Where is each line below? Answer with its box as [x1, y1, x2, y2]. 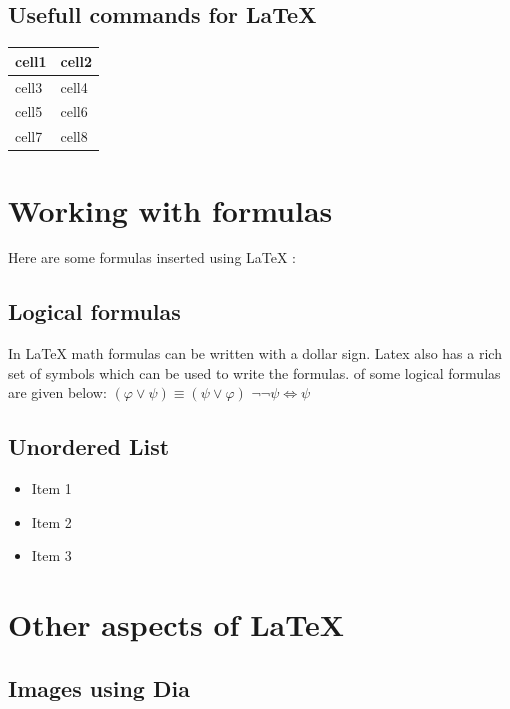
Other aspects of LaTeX [8, 604, 345, 645]
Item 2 [31, 511, 72, 532]
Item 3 [31, 545, 72, 566]
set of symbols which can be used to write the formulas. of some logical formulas [8, 362, 501, 383]
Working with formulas [8, 189, 333, 230]
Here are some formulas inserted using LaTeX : [8, 247, 297, 268]
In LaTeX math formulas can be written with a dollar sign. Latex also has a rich [8, 343, 502, 364]
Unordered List [8, 431, 170, 462]
